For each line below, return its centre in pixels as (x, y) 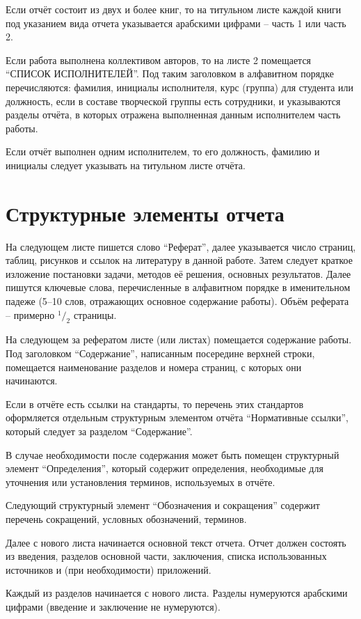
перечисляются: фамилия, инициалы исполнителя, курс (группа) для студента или (180, 87)
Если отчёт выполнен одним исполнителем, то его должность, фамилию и (163, 151)
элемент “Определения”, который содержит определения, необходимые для (165, 468)
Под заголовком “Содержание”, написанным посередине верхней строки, (160, 353)
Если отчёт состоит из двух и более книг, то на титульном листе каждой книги (174, 9)
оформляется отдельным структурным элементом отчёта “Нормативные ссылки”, (177, 417)
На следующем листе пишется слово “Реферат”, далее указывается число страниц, (181, 246)
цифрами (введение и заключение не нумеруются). (113, 606)
